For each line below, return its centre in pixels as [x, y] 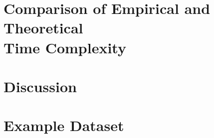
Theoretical [43, 28]
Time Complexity [65, 47]
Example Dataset [64, 125]
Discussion [40, 86]
